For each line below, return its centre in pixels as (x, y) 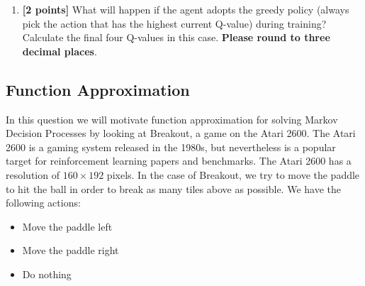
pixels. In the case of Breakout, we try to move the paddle (233, 174)
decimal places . (60, 51)
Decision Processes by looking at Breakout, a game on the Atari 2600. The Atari (181, 133)
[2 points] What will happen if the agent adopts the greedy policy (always (186, 9)
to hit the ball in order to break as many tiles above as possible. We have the (173, 188)
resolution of (33, 174)
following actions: (43, 203)
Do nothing (47, 274)
